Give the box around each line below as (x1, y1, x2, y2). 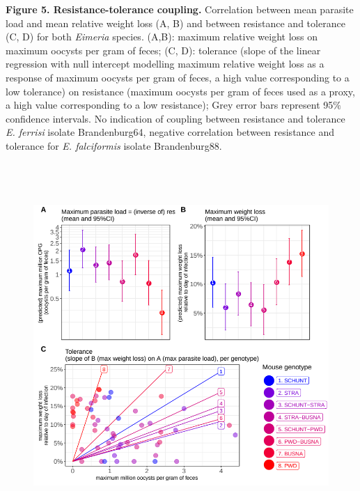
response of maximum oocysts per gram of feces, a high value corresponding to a (6, 70, 350, 84)
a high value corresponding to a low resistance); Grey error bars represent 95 (6, 98, 334, 112)
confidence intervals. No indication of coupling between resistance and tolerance (6, 111, 345, 125)
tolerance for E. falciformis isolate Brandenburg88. (6, 138, 222, 153)
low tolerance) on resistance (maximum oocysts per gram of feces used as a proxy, (6, 84, 355, 98)
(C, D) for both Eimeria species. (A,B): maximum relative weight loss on (6, 29, 318, 44)
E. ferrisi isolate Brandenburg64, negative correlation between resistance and (6, 125, 335, 139)
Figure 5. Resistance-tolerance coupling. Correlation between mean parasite (6, 2, 354, 16)
